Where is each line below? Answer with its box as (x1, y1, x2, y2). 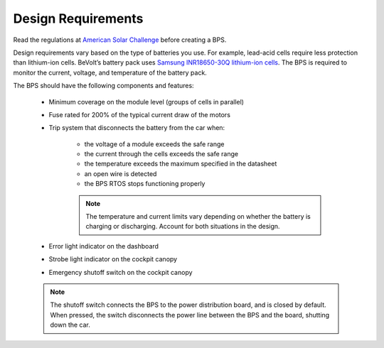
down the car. (50, 320, 90, 330)
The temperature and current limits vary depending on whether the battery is (85, 212, 311, 221)
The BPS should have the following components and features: (13, 82, 195, 90)
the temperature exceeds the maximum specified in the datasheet (84, 160, 277, 168)
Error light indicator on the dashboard (48, 241, 159, 250)
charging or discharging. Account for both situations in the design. (85, 222, 280, 231)
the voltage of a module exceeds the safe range (84, 139, 225, 148)
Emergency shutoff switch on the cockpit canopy (48, 268, 193, 276)
